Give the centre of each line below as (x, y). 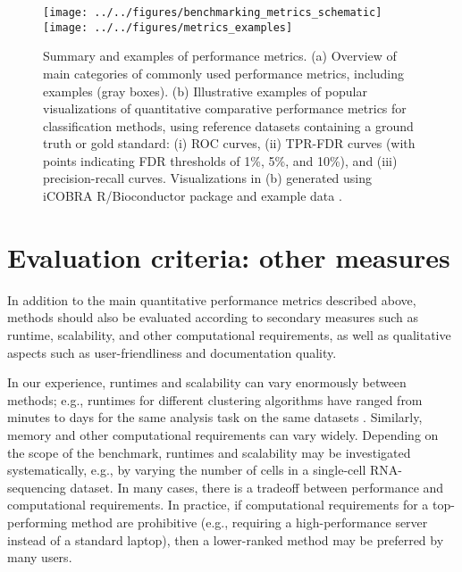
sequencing (37, 487)
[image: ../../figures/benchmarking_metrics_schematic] (213, 12)
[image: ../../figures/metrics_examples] (168, 27)
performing (37, 522)
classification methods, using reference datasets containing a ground (228, 125)
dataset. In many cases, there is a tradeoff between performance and (257, 487)
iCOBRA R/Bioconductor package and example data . (193, 196)
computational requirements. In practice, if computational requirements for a (218, 505)
